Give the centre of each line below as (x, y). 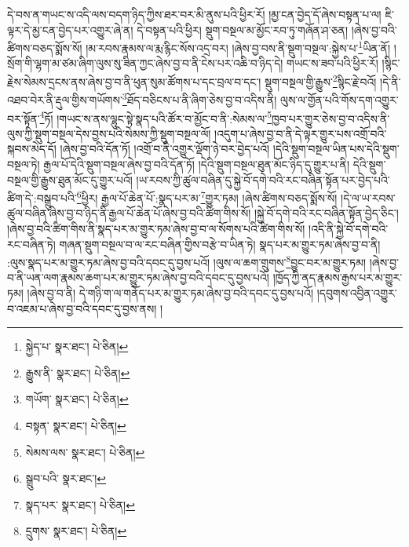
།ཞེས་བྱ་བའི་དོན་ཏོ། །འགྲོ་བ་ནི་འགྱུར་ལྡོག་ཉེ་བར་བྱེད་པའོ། (165, 149)
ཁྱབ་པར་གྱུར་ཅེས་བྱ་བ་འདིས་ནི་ (331, 118)
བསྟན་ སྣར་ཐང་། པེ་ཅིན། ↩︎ (76, 425)
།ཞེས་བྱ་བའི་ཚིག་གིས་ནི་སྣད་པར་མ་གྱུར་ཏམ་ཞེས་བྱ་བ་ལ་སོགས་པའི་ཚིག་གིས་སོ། (156, 228)
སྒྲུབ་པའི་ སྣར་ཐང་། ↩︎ (66, 478)
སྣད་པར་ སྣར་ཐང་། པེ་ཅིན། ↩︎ (80, 504)
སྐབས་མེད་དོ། (32, 149)
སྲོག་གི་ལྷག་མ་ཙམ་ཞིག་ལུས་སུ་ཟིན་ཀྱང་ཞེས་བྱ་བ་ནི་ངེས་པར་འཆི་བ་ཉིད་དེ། (145, 63)
